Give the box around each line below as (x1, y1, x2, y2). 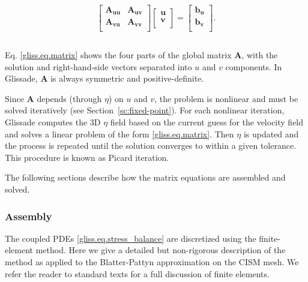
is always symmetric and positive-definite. (50, 72, 204, 85)
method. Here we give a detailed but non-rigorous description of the (35, 244, 286, 256)
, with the (241, 49, 278, 61)
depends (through (37, 92, 102, 104)
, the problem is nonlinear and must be (154, 92, 298, 104)
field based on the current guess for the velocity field (110, 116, 304, 128)
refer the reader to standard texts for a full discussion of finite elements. (5, 267, 270, 280)
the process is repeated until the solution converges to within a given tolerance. (5, 139, 297, 152)
